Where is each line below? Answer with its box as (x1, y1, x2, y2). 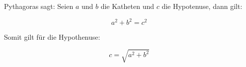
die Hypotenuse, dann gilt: (162, 1, 243, 11)
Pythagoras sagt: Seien (4, 1, 74, 11)
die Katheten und (100, 1, 155, 11)
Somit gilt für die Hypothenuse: (4, 32, 100, 42)
